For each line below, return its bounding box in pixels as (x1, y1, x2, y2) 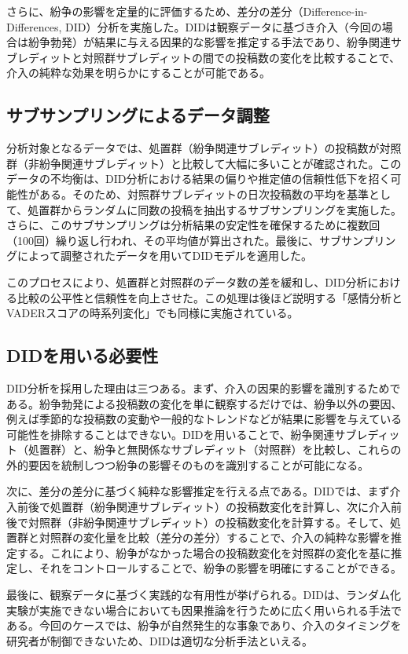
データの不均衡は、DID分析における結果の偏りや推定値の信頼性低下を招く (6, 170, 391, 187)
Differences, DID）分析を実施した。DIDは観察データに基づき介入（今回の (6, 18, 382, 35)
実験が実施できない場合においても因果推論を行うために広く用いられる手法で (6, 601, 402, 618)
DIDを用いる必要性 (6, 343, 159, 367)
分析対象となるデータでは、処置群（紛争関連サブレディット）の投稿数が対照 (6, 140, 402, 156)
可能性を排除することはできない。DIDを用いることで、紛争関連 (6, 426, 335, 442)
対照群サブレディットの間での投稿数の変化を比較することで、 (83, 49, 401, 65)
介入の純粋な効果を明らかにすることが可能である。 (6, 64, 270, 81)
